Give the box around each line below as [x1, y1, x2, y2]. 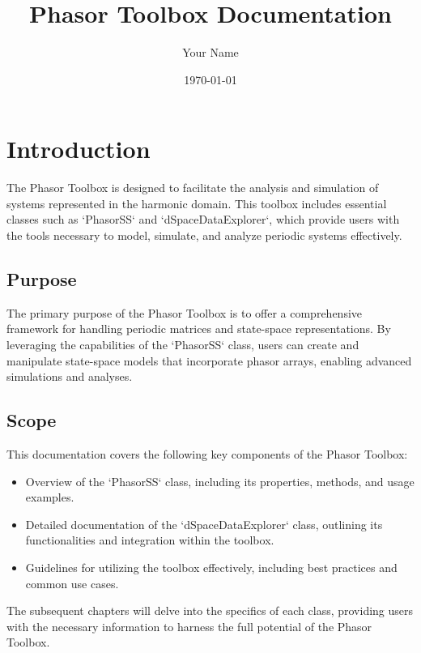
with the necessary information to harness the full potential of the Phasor [6, 617, 372, 634]
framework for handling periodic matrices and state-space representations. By [6, 320, 391, 337]
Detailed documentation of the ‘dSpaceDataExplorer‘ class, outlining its [25, 515, 383, 532]
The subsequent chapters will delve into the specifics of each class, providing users [6, 602, 414, 619]
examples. [25, 489, 74, 506]
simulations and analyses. [6, 368, 133, 385]
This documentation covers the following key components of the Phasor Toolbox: [6, 446, 408, 462]
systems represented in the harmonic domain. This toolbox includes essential [6, 194, 387, 211]
